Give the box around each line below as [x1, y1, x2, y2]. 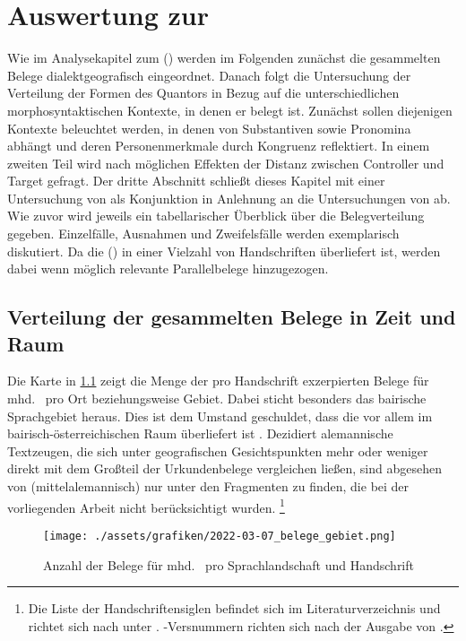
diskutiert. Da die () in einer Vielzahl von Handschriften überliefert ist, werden [7, 241, 441, 260]
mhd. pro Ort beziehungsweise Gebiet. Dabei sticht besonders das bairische [7, 389, 427, 408]
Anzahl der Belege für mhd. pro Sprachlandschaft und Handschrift [43, 555, 414, 574]
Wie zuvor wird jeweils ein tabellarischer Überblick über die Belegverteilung [7, 206, 425, 225]
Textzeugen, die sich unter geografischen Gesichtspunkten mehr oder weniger [7, 441, 428, 460]
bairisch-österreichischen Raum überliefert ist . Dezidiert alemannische [7, 424, 393, 443]
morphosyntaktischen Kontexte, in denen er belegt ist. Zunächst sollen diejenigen [7, 100, 453, 119]
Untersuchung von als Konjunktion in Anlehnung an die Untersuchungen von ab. [7, 188, 451, 207]
